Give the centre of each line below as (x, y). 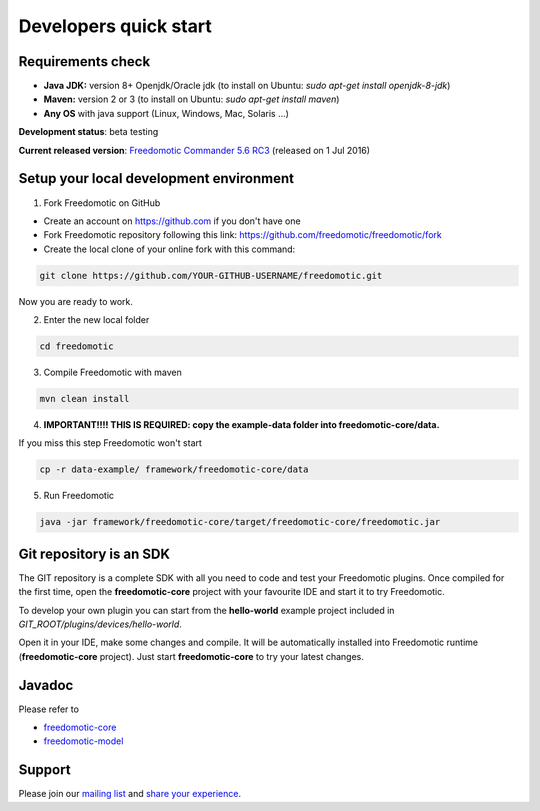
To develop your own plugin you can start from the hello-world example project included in (206, 610)
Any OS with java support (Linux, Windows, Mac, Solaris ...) (166, 113)
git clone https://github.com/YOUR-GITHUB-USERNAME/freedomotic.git (211, 275)
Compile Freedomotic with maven (112, 372)
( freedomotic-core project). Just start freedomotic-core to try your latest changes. (191, 656)
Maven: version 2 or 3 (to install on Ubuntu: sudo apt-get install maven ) (191, 99)
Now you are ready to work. (76, 301)
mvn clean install (84, 399)
